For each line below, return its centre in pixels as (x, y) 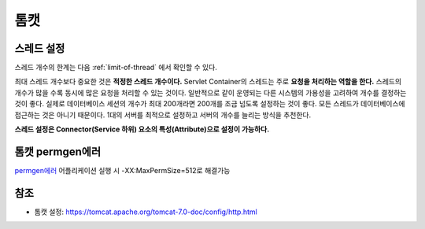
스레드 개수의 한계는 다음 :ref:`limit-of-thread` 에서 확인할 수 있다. (116, 68)
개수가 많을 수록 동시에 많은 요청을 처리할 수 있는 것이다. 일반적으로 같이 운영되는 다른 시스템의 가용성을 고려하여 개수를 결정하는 (211, 92)
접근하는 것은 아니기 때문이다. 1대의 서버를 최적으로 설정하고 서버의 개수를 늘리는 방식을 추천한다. (163, 115)
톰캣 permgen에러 (58, 151)
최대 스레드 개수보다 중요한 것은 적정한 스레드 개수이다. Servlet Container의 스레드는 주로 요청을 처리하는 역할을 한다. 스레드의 (208, 82)
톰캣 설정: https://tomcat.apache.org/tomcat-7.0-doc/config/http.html (146, 212)
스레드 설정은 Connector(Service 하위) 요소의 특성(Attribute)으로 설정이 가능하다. (142, 129)
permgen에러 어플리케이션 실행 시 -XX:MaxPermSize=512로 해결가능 (122, 170)
